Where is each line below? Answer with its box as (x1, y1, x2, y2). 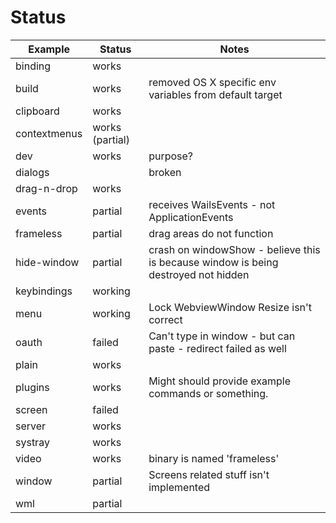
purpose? (148, 149, 194, 163)
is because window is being (148, 255, 279, 269)
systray (15, 435, 50, 449)
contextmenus (15, 126, 83, 140)
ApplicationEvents (148, 210, 234, 224)
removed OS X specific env (148, 75, 277, 89)
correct (148, 312, 183, 326)
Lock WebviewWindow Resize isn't (148, 300, 313, 314)
